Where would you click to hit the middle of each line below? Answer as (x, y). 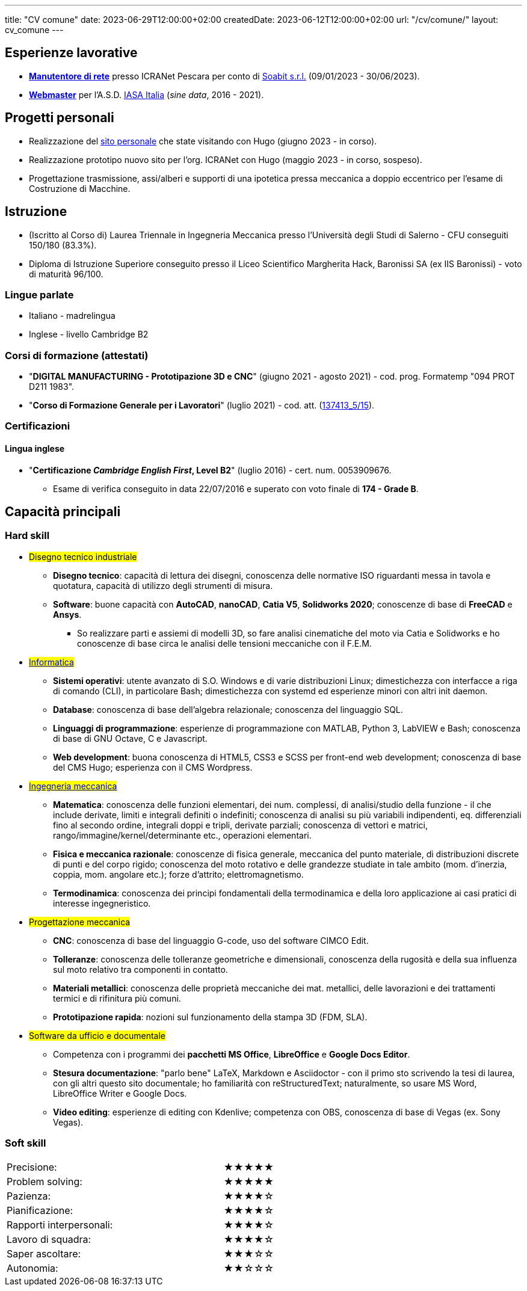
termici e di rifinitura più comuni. (117, 998)
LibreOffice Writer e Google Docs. (120, 1093)
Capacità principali (63, 512)
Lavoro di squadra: (49, 1239)
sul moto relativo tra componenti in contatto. (140, 969)
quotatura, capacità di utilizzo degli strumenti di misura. (163, 585)
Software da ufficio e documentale (97, 1035)
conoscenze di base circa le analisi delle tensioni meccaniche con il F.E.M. (224, 643)
